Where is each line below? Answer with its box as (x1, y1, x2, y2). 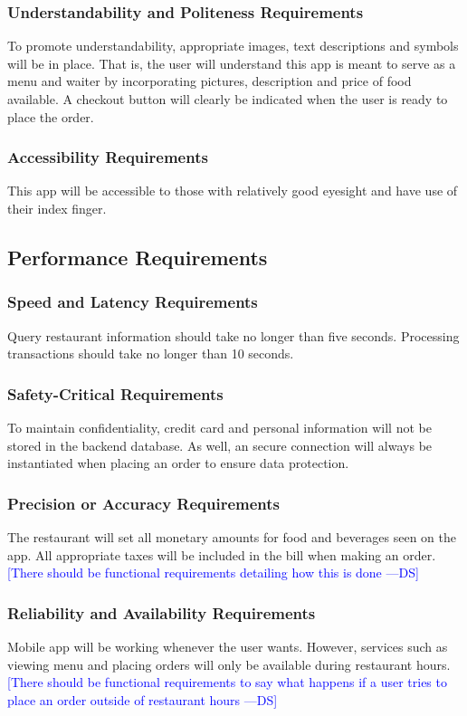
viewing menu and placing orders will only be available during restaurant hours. (7, 654, 451, 673)
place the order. (7, 107, 94, 126)
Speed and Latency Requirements (7, 291, 258, 313)
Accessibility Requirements (7, 146, 208, 168)
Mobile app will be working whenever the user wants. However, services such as (7, 637, 448, 655)
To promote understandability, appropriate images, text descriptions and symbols (7, 36, 459, 55)
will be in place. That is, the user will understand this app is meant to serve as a (7, 53, 456, 72)
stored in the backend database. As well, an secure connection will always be (7, 435, 433, 454)
